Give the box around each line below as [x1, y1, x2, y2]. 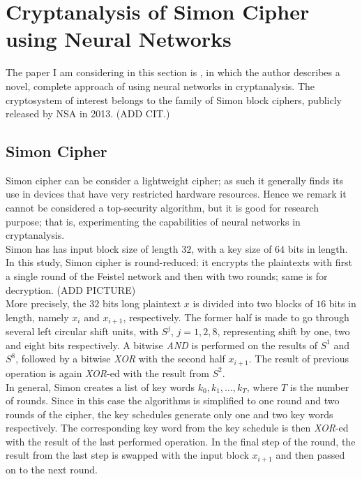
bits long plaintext [102, 296, 181, 311]
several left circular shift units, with [6, 324, 158, 339]
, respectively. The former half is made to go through [123, 309, 349, 324]
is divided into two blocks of [193, 296, 313, 311]
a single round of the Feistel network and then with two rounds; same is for [6, 269, 328, 283]
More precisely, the [6, 296, 86, 311]
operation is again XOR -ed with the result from [6, 365, 209, 380]
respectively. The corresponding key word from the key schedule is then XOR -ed [6, 420, 349, 435]
